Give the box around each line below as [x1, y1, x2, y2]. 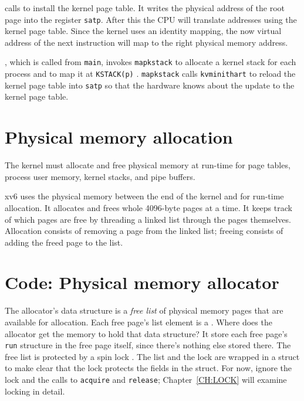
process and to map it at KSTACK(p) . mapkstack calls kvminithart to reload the [5, 67, 296, 80]
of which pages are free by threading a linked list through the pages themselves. [5, 213, 291, 225]
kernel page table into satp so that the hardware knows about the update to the [5, 79, 295, 91]
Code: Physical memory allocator [5, 270, 279, 294]
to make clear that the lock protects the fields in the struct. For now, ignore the [5, 362, 292, 374]
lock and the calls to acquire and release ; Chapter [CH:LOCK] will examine [5, 373, 287, 386]
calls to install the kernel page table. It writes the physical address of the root [5, 2, 285, 13]
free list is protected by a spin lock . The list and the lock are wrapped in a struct [5, 350, 300, 362]
